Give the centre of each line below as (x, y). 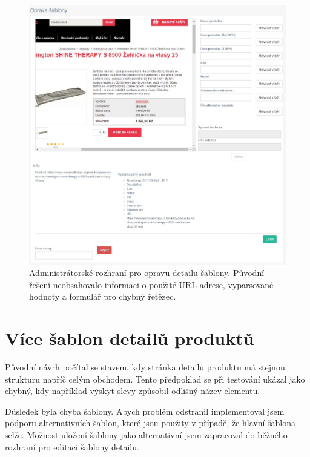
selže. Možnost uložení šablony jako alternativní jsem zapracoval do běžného (146, 435)
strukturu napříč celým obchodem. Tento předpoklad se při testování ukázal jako (155, 379)
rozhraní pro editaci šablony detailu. (72, 446)
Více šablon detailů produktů (130, 338)
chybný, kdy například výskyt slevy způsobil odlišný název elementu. (133, 391)
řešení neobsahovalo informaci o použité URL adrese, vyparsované (151, 284)
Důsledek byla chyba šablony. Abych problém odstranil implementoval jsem (145, 411)
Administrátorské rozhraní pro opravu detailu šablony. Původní (147, 273)
